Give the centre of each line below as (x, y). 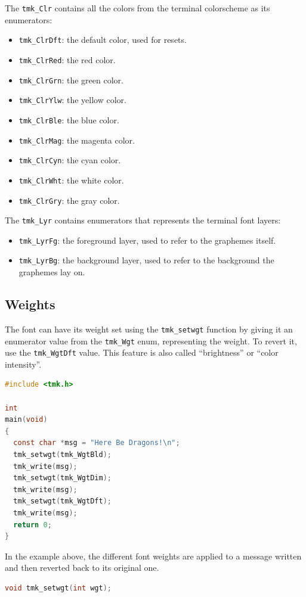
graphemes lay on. (52, 272)
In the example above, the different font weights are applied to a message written (153, 556)
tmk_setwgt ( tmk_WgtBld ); (62, 455)
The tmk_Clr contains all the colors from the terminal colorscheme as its (137, 8)
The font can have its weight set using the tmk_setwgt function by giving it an (149, 329)
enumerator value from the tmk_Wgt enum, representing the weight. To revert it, (151, 341)
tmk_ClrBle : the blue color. (69, 119)
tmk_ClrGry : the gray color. (69, 200)
